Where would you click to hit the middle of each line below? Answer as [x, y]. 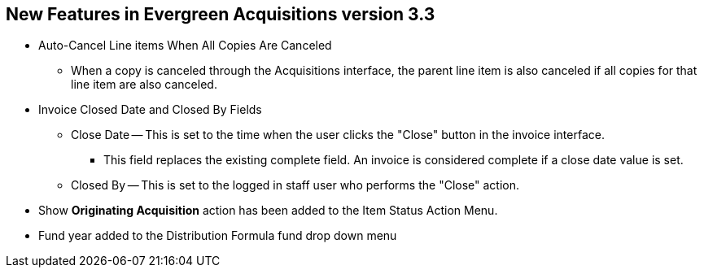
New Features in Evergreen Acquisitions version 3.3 [221, 14]
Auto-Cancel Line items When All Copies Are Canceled [185, 46]
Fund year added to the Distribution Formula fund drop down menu [218, 236]
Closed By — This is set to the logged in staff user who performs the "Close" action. [295, 185]
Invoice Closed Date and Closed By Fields [150, 110]
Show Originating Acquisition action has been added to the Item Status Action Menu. [268, 211]
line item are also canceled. [144, 85]
